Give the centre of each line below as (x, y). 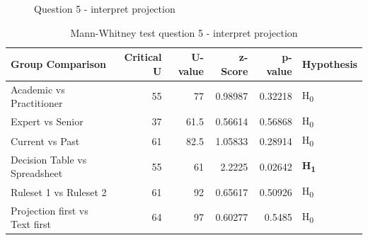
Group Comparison (58, 63)
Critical (143, 57)
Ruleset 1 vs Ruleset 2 (59, 192)
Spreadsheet (37, 173)
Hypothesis (329, 63)
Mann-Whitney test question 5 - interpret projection (184, 32)
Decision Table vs (49, 159)
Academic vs (38, 89)
